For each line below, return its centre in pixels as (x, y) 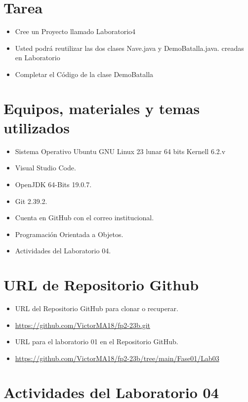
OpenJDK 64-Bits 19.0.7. (53, 184)
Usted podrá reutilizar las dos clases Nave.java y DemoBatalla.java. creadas (129, 48)
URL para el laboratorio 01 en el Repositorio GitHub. (97, 342)
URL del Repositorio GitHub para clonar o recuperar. (97, 308)
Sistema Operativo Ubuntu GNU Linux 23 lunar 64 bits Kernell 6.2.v (120, 151)
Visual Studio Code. (45, 168)
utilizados (37, 127)
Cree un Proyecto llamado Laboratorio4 (75, 31)
